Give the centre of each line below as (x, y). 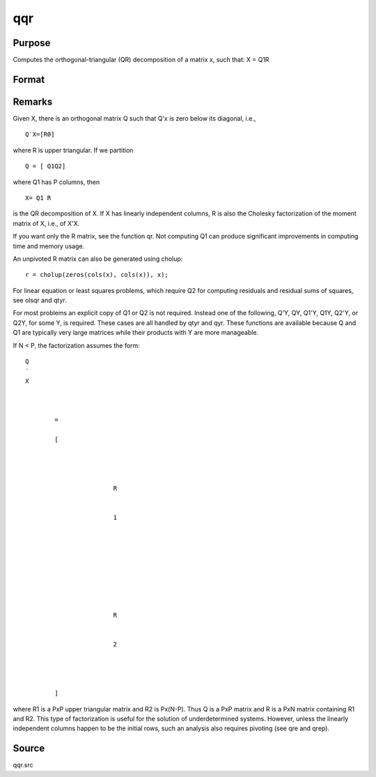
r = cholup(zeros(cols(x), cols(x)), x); (97, 275)
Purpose (32, 43)
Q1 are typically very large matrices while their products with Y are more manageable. (136, 333)
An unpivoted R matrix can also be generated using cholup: (98, 259)
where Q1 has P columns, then (56, 182)
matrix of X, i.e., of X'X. (46, 223)
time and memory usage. (49, 246)
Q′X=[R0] (40, 135)
